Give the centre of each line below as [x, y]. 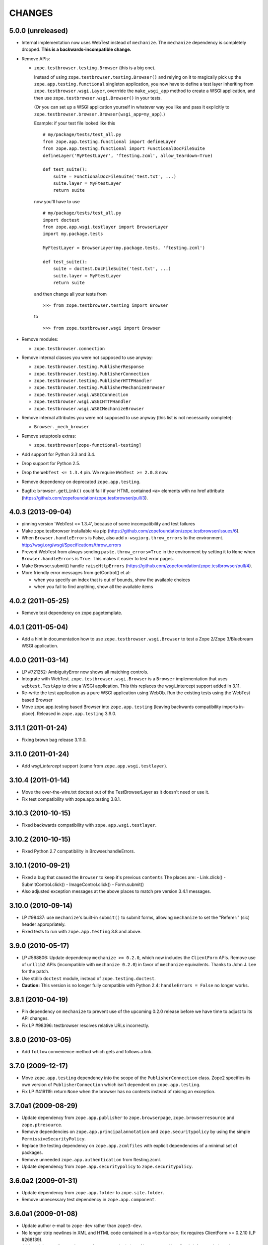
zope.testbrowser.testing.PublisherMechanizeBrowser [100, 388]
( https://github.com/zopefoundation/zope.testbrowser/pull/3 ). [85, 498]
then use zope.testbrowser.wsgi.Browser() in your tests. [98, 98]
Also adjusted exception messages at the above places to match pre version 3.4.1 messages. [116, 891]
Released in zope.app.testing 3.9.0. [76, 714]
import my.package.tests [73, 234]
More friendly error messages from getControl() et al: [76, 573]
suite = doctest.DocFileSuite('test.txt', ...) [112, 269]
